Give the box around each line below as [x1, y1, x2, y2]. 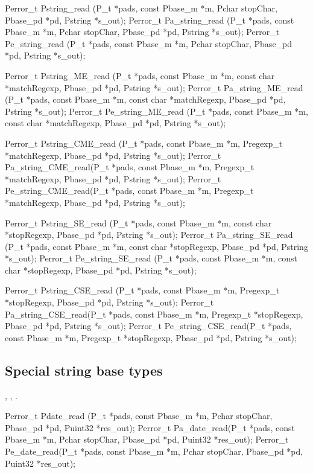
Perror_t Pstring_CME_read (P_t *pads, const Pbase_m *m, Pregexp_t [5, 136, 283, 149]
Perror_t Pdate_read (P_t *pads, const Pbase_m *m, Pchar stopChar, [5, 409, 273, 422]
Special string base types [5, 360, 163, 379]
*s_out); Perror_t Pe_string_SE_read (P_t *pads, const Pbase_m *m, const [5, 252, 298, 264]
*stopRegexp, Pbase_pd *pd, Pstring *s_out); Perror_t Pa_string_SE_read [5, 228, 293, 241]
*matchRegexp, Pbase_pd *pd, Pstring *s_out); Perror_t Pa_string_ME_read [5, 81, 303, 94]
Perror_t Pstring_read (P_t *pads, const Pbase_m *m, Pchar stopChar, [5, 2, 277, 14]
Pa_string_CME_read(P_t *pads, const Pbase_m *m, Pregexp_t [5, 161, 255, 173]
